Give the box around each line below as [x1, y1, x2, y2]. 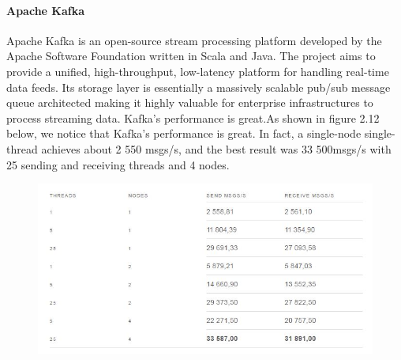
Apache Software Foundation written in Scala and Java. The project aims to [6, 47, 376, 64]
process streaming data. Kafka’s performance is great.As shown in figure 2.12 [6, 109, 380, 126]
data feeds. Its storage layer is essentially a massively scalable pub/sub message [6, 78, 391, 95]
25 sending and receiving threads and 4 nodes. [6, 156, 230, 172]
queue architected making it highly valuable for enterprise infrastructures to [6, 94, 373, 111]
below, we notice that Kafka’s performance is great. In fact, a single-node [6, 125, 362, 142]
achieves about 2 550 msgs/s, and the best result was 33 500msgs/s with [41, 140, 392, 157]
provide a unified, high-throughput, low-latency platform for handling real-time [6, 63, 389, 79]
